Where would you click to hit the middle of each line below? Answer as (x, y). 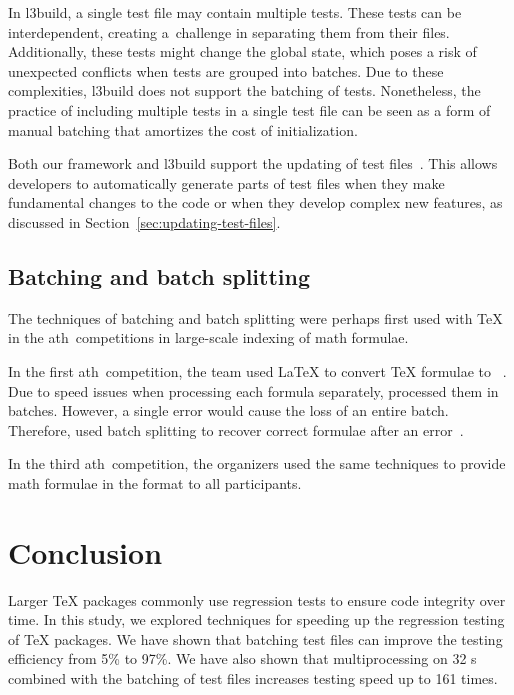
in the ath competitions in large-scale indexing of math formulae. (208, 337)
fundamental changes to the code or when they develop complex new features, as (255, 202)
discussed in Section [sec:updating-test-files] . (144, 221)
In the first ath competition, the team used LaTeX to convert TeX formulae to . (257, 370)
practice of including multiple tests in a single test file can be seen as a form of (249, 109)
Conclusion (85, 551)
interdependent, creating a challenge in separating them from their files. (229, 31)
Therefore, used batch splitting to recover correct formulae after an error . (236, 429)
